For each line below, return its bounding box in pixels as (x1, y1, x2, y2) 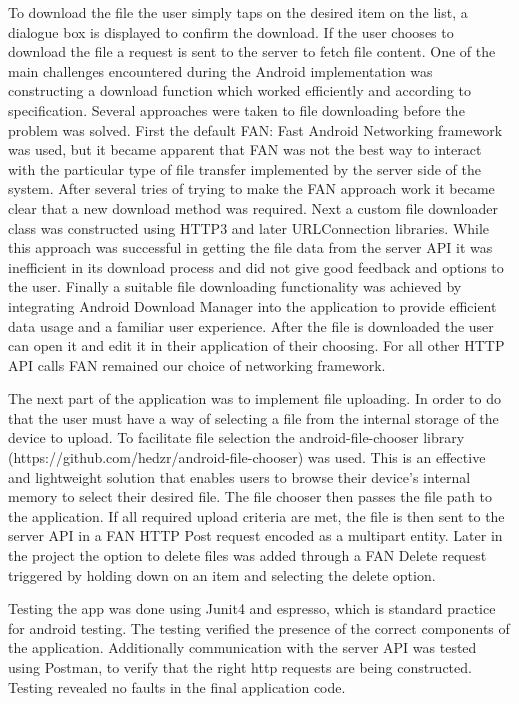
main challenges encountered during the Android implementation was (8, 60, 433, 81)
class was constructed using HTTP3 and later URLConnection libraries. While (8, 217, 490, 238)
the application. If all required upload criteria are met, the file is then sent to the (8, 505, 505, 526)
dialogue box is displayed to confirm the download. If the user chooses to (8, 21, 454, 42)
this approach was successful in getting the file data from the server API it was (8, 237, 493, 258)
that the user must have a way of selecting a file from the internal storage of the (8, 407, 499, 428)
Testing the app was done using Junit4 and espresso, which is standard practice (8, 598, 496, 619)
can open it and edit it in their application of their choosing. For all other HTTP (8, 335, 505, 356)
